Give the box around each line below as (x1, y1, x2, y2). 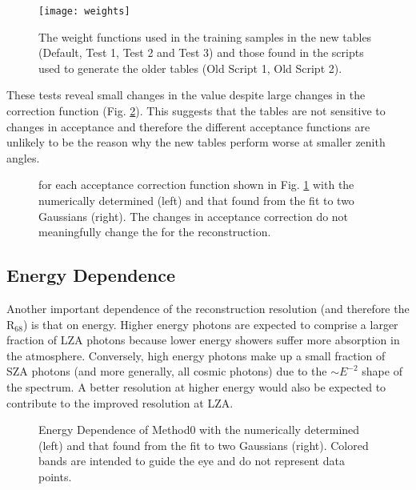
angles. (6, 149, 40, 166)
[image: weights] (38, 6, 130, 17)
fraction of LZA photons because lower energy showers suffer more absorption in (6, 331, 400, 348)
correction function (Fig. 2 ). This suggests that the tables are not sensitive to (6, 102, 386, 119)
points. (38, 468, 72, 484)
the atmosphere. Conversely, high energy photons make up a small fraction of (6, 347, 386, 363)
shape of (362, 363, 402, 380)
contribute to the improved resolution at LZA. (6, 394, 234, 411)
